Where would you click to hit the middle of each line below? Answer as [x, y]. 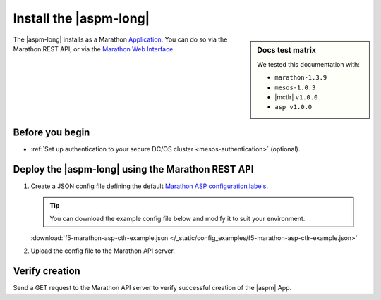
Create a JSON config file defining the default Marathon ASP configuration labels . [149, 186]
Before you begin [52, 132]
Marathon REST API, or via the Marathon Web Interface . [94, 49]
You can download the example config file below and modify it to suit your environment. [177, 218]
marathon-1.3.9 [301, 78]
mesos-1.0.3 [295, 87]
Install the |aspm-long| [81, 18]
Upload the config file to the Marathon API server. [103, 251]
